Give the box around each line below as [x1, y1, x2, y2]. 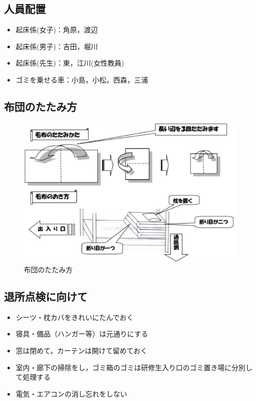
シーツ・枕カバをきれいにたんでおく [15, 312, 134, 322]
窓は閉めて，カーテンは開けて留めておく [15, 345, 148, 355]
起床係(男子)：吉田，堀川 [15, 41, 98, 51]
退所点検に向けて [4, 288, 87, 304]
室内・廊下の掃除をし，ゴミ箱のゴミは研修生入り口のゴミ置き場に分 [15, 362, 239, 372]
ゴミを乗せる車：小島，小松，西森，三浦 [15, 74, 148, 84]
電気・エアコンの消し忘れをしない [15, 388, 127, 399]
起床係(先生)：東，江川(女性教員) [15, 58, 124, 68]
